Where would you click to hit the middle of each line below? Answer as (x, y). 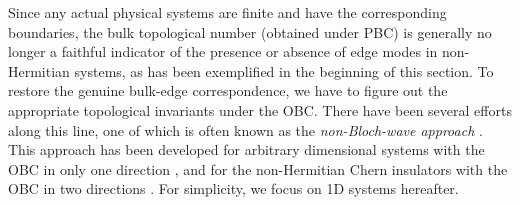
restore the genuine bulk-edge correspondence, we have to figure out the (228, 90)
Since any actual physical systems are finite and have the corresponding (227, 12)
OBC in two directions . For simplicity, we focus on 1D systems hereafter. (233, 188)
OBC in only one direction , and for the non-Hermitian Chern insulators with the (258, 168)
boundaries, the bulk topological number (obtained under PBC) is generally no (250, 31)
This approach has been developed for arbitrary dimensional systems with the (246, 149)
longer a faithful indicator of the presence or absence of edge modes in (223, 51)
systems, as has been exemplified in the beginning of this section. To (284, 70)
